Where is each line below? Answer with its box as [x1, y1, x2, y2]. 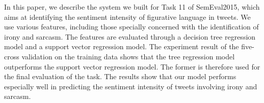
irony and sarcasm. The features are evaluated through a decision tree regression [4, 31, 256, 42]
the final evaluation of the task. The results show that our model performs [4, 71, 236, 82]
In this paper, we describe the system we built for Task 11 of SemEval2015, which [4, 2, 260, 12]
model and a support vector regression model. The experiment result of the [4, 41, 239, 52]
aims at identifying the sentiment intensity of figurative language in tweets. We [4, 11, 251, 22]
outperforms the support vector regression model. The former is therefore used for [4, 61, 260, 72]
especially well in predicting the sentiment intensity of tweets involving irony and [4, 81, 257, 91]
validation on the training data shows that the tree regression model [21, 51, 235, 61]
